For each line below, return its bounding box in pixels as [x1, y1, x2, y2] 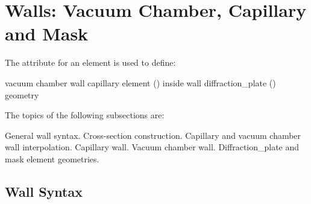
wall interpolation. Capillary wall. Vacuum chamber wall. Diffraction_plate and [5, 141, 300, 153]
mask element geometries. [5, 152, 99, 165]
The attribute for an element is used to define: [5, 56, 176, 69]
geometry [5, 88, 39, 101]
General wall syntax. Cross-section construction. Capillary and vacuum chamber [5, 129, 301, 141]
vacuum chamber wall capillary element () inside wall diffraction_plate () [5, 76, 276, 89]
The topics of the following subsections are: [5, 109, 165, 121]
